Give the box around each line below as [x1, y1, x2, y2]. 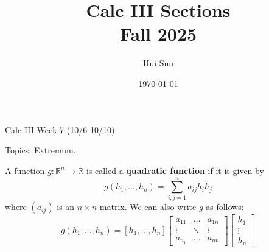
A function [5, 164, 45, 177]
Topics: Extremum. [5, 144, 76, 156]
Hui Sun [142, 57, 174, 69]
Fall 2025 [119, 21, 197, 46]
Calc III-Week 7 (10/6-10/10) [5, 123, 115, 136]
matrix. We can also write [99, 200, 197, 213]
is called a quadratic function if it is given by [86, 164, 264, 177]
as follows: [206, 200, 244, 213]
